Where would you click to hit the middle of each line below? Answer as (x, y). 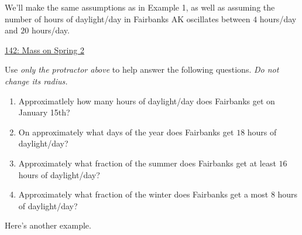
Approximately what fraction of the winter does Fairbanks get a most (143, 194)
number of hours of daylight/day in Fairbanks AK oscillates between (128, 18)
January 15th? (44, 112)
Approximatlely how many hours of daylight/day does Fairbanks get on (147, 101)
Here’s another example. (48, 225)
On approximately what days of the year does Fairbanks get (126, 132)
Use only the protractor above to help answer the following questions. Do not (142, 69)
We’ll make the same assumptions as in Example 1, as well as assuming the (140, 7)
